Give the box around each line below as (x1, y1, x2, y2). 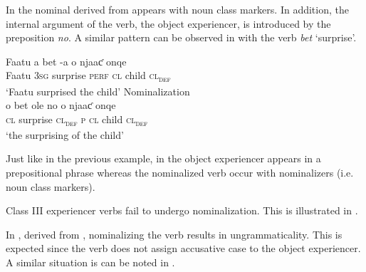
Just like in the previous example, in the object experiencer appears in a (6, 151, 321, 166)
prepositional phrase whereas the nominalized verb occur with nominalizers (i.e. (6, 165, 354, 179)
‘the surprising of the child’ (6, 127, 124, 142)
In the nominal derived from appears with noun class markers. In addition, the (6, 2, 349, 16)
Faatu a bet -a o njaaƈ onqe (6, 53, 127, 68)
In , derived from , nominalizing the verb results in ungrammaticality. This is (6, 226, 343, 241)
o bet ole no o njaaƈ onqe (6, 98, 116, 113)
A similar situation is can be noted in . (6, 254, 175, 269)
